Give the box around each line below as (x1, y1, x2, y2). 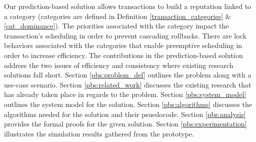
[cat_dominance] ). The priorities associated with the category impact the (4, 20, 229, 31)
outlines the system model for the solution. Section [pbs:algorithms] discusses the (4, 98, 252, 109)
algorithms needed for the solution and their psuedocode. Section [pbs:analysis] (4, 108, 246, 119)
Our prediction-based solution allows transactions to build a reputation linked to (4, 1, 251, 11)
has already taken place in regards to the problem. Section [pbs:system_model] (4, 89, 246, 99)
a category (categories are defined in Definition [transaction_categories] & (4, 10, 231, 21)
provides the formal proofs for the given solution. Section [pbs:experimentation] (4, 118, 247, 129)
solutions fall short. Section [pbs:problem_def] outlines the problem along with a (4, 69, 251, 80)
